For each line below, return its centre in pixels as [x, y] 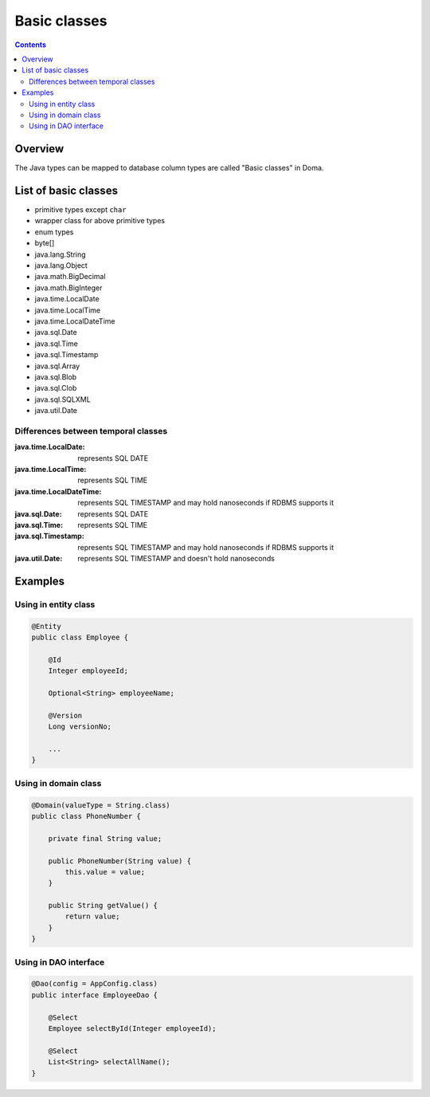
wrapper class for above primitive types [100, 221]
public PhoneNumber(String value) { [119, 861]
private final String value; [105, 838]
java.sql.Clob [56, 388]
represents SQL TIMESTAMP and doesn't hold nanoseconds [176, 559]
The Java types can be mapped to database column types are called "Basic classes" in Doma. [169, 168]
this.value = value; [105, 872]
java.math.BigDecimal [70, 277]
